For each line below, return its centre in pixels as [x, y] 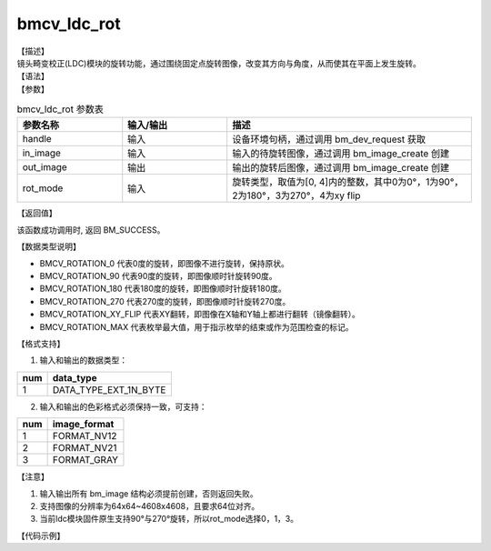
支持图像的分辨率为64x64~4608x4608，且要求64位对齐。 [150, 506]
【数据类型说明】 [49, 246]
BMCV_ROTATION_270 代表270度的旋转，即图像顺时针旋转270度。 [165, 301]
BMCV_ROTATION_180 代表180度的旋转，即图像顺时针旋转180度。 [163, 289]
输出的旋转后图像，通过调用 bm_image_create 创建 [341, 168]
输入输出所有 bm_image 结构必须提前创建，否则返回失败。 [149, 493]
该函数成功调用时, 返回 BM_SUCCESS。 [91, 230]
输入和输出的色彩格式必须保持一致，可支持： [123, 406]
